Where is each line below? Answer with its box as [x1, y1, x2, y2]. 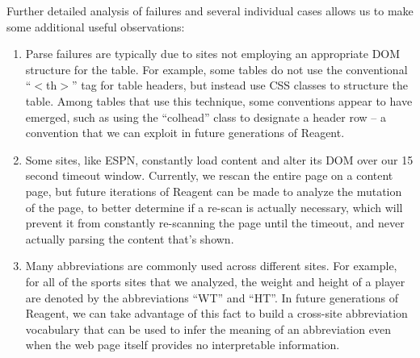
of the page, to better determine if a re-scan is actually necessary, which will [25, 198, 403, 215]
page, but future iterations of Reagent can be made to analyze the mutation [25, 182, 402, 199]
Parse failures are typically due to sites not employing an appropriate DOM [25, 45, 401, 62]
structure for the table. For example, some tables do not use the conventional [25, 60, 408, 77]
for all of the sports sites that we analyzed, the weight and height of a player [25, 273, 405, 289]
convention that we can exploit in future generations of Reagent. [25, 124, 345, 141]
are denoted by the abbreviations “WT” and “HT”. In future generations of [25, 289, 398, 306]
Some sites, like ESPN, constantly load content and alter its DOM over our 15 [25, 151, 414, 168]
